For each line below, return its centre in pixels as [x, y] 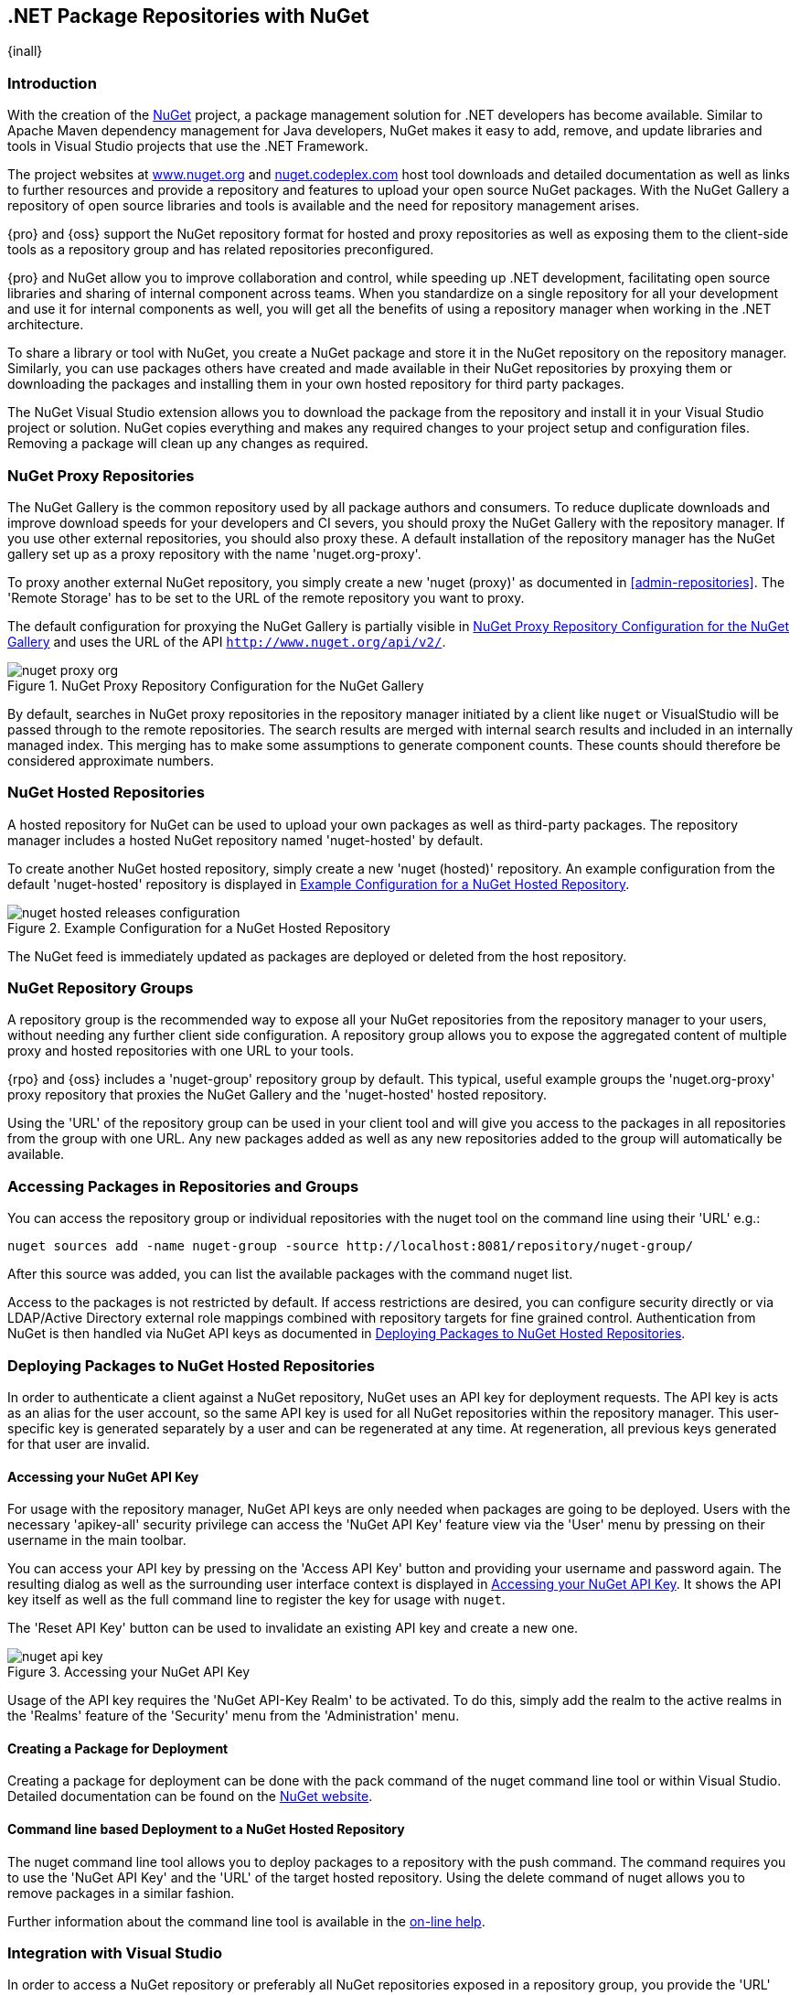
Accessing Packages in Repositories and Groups [183, 1186]
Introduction [52, 83]
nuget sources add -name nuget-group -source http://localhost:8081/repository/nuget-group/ [351, 1246]
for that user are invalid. [79, 1443]
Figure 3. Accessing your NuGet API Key [129, 1672]
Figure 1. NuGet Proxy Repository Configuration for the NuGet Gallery [216, 685]
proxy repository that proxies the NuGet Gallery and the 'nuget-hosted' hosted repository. [277, 1095]
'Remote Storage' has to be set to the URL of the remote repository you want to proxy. [266, 597]
